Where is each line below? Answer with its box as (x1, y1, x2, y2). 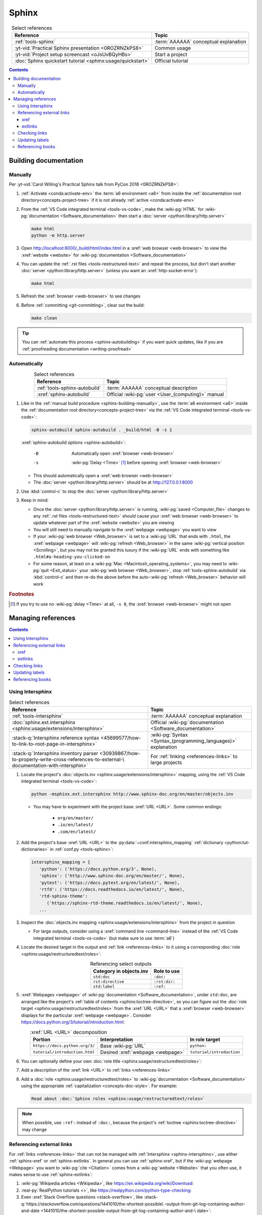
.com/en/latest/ (57, 829, 97, 834)
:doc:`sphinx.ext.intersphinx (12, 719, 76, 726)
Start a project (154, 51, 187, 58)
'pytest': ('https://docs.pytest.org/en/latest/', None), (39, 880, 180, 885)
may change (22, 1127, 47, 1132)
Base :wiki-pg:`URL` (100, 1042, 146, 1049)
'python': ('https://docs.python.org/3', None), (39, 866, 157, 872)
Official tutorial (154, 57, 189, 64)
